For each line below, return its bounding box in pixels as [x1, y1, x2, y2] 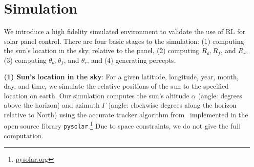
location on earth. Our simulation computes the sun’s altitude [4, 90, 190, 100]
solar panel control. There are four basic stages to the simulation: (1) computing [4, 36, 244, 46]
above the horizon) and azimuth [4, 100, 100, 110]
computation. [4, 130, 43, 140]
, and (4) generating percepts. [87, 55, 176, 65]
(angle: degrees [198, 90, 242, 100]
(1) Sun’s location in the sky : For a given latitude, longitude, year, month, [4, 71, 239, 81]
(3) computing [4, 55, 47, 65]
